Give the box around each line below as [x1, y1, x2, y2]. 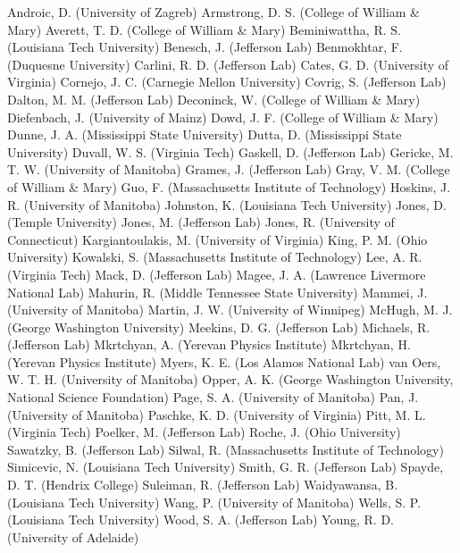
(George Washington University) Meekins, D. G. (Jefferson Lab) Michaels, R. [7, 317, 431, 336]
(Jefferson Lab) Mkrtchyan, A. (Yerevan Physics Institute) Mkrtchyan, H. [7, 335, 411, 354]
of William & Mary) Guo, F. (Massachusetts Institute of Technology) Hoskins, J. [7, 177, 451, 196]
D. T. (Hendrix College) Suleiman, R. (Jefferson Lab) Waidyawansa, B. [7, 475, 398, 494]
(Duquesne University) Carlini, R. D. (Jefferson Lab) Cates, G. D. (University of [7, 54, 449, 73]
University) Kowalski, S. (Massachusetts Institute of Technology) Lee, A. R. [7, 247, 422, 266]
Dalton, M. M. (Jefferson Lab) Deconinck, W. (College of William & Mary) [7, 89, 421, 108]
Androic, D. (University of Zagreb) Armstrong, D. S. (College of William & [7, 3, 420, 21]
